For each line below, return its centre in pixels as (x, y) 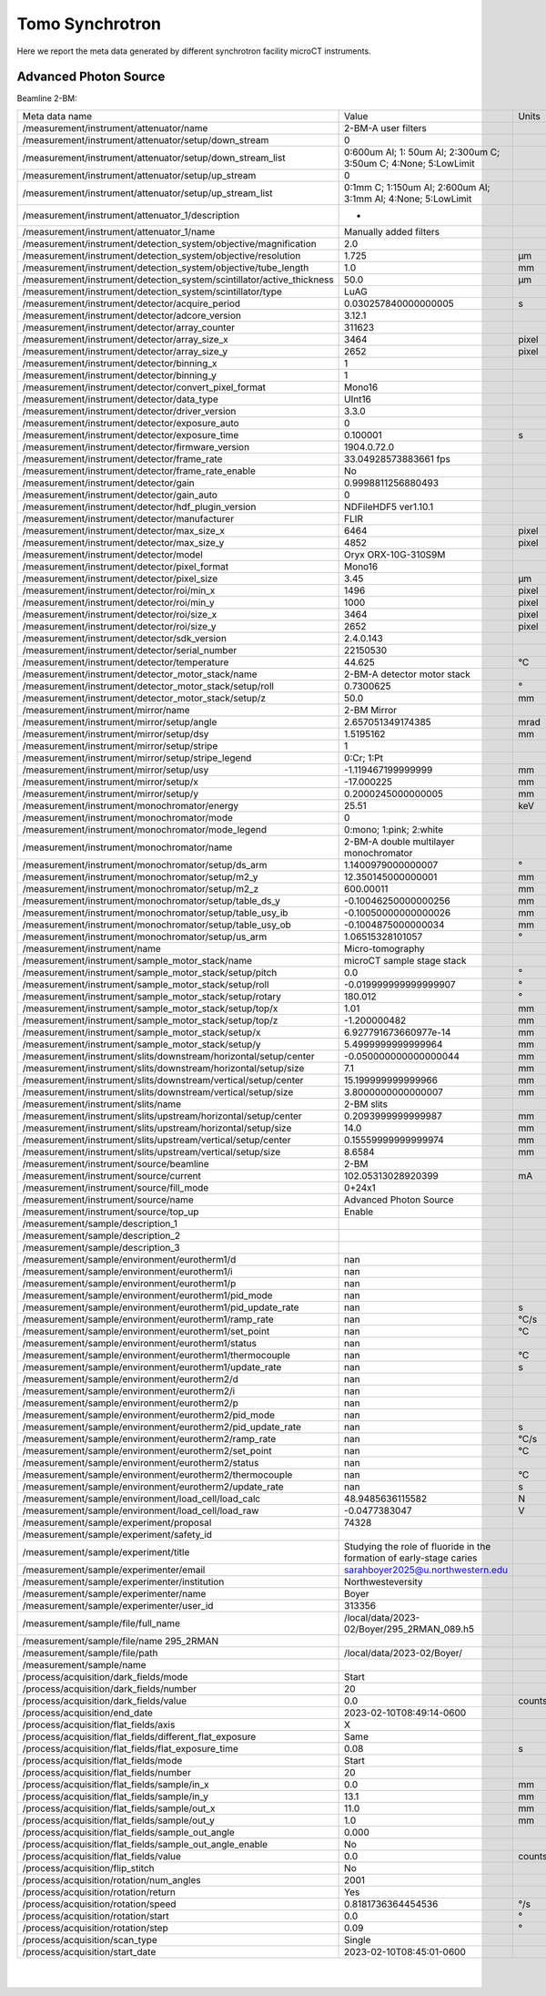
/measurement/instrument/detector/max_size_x (123, 530)
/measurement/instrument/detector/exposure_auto (131, 423)
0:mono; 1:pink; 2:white (394, 829)
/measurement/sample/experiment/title (106, 1551)
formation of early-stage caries (411, 1558)
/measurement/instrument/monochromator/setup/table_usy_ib (155, 913)
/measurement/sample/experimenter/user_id (118, 1605)
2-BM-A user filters (386, 128)
